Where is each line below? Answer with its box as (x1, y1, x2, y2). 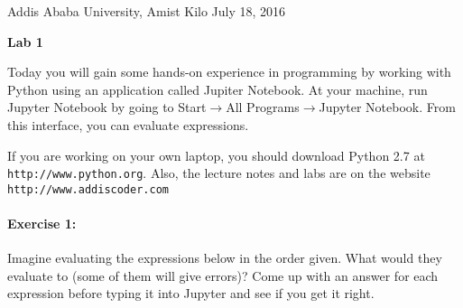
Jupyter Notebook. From (319, 98, 456, 117)
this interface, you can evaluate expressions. (7, 115, 249, 134)
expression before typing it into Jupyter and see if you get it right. (7, 284, 375, 303)
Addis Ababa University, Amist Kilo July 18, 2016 (7, 2, 286, 20)
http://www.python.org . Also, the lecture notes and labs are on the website (7, 163, 431, 182)
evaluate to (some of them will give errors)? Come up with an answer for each (7, 266, 439, 285)
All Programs (226, 98, 300, 117)
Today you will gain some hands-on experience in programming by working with (7, 62, 451, 81)
